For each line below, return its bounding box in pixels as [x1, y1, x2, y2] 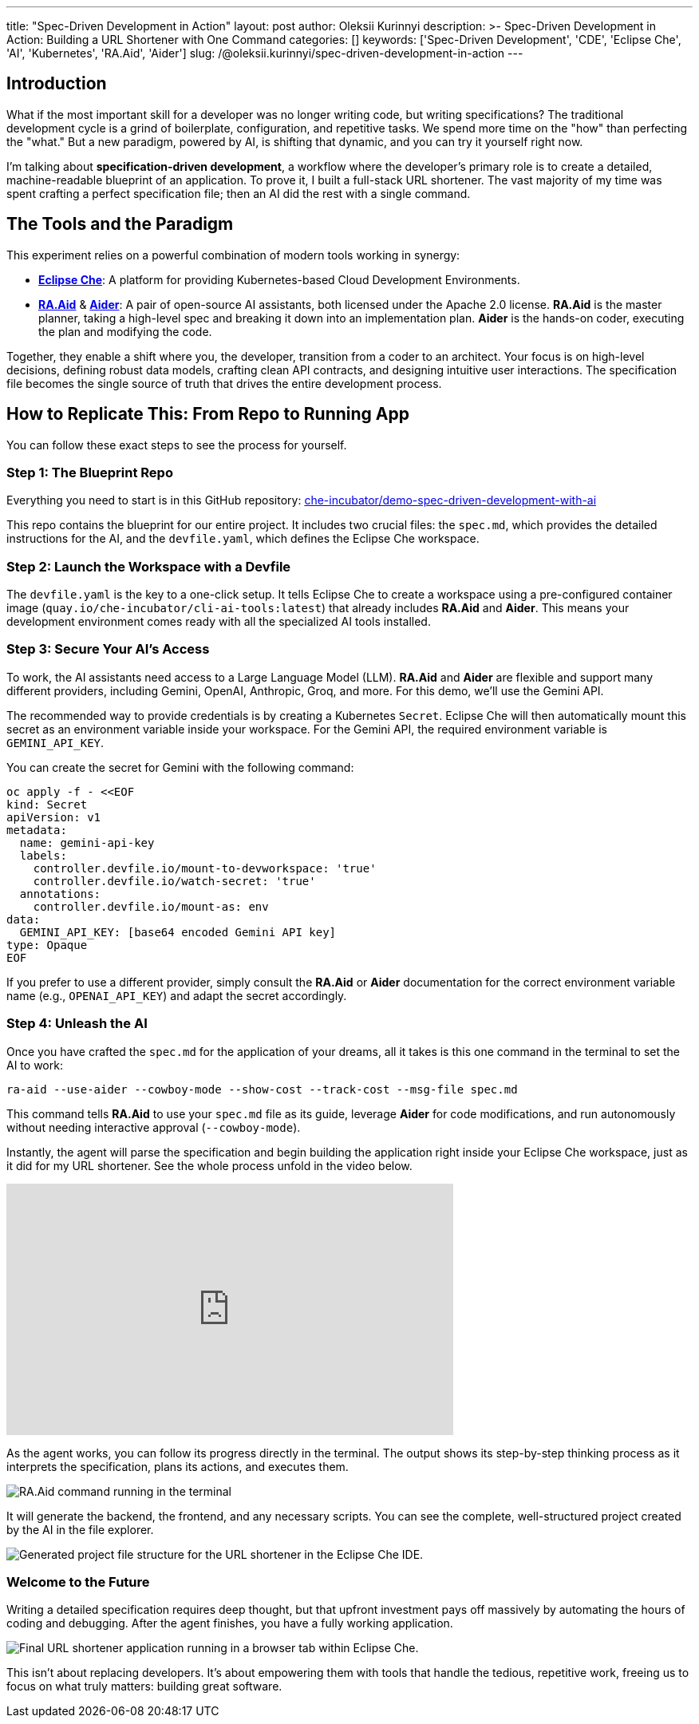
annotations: [19, 887, 101, 900]
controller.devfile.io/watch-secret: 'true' [33, 874, 316, 888]
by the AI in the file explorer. [6, 1522, 154, 1536]
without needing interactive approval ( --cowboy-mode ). [6, 1120, 301, 1134]
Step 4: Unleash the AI [6, 1015, 148, 1032]
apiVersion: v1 [6, 810, 101, 824]
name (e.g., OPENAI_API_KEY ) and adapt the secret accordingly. [6, 988, 347, 1002]
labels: [19, 848, 67, 862]
